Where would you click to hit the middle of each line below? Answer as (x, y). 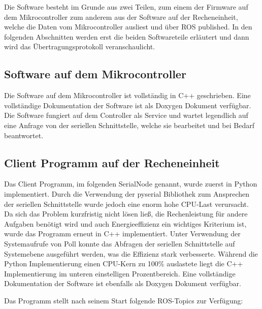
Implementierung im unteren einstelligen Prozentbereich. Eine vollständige (120, 273)
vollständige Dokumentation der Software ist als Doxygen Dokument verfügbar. (128, 105)
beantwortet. (24, 135)
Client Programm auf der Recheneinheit (112, 162)
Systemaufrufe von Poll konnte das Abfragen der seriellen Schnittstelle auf (120, 243)
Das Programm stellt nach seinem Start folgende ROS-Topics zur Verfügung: (124, 300)
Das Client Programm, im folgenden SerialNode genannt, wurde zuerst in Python (131, 184)
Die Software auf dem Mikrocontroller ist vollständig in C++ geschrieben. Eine (127, 95)
